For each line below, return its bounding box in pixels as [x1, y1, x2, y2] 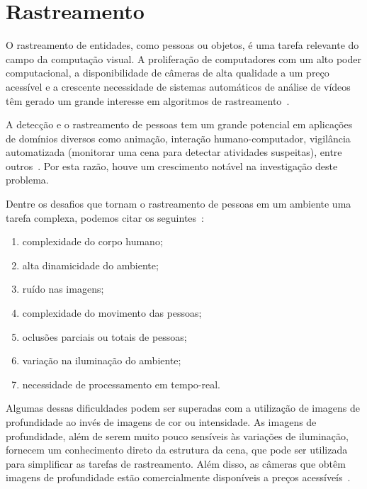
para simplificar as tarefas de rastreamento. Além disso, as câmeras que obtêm [6, 456, 346, 471]
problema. [6, 172, 49, 187]
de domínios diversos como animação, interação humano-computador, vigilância [6, 130, 351, 145]
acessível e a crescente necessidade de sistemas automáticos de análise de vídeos [6, 79, 351, 94]
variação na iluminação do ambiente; [22, 353, 181, 368]
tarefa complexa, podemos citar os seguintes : [6, 210, 204, 225]
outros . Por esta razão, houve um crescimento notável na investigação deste [6, 158, 338, 173]
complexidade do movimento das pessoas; [22, 305, 202, 320]
